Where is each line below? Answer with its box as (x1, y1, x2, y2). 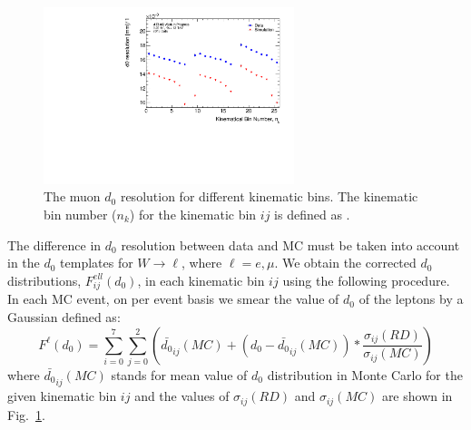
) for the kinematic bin (129, 204, 257, 223)
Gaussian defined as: (7, 308, 121, 327)
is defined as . (274, 204, 350, 223)
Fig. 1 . (7, 405, 45, 424)
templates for (60, 253, 133, 272)
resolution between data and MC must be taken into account (121, 235, 460, 254)
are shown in (381, 386, 453, 406)
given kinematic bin (7, 386, 117, 406)
